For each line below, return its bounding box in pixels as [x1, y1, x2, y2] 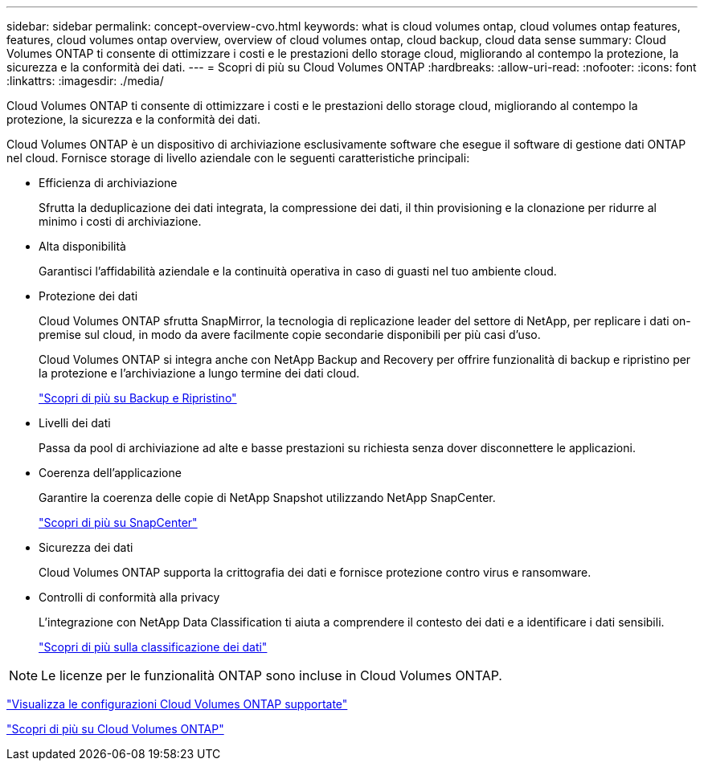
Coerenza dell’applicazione [39, 466, 182, 479]
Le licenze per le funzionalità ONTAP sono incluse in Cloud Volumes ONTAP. [41, 667, 502, 683]
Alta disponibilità [39, 239, 126, 253]
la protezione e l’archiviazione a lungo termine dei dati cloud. [39, 366, 360, 380]
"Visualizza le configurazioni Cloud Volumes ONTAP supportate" [6, 697, 348, 711]
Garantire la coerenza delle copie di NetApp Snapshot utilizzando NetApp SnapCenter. [39, 491, 496, 504]
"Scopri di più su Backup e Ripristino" [39, 391, 237, 405]
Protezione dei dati [39, 289, 138, 303]
